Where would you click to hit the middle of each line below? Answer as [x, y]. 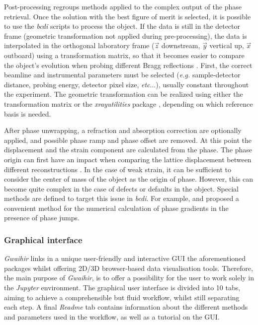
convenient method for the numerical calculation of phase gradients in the [116, 208]
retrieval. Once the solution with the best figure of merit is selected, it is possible [128, 16]
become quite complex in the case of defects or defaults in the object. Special [121, 188]
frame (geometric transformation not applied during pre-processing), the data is [126, 35]
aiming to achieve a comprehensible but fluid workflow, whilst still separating [122, 297]
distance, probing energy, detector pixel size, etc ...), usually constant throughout [127, 84]
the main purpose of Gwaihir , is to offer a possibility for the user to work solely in [129, 278]
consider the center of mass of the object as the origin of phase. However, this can [129, 179]
